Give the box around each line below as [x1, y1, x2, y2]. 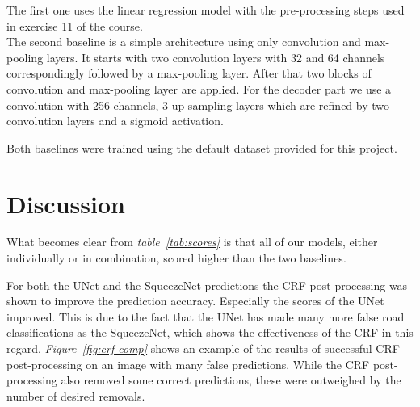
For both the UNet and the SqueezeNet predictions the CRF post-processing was [6, 276, 408, 293]
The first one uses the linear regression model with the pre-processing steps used [6, 2, 405, 18]
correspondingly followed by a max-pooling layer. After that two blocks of [6, 65, 372, 82]
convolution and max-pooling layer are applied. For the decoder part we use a [6, 80, 392, 97]
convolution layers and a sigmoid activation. [6, 112, 224, 129]
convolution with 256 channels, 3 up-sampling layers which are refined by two [6, 96, 390, 113]
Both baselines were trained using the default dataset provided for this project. [6, 139, 397, 156]
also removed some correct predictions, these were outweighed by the [61, 371, 401, 388]
